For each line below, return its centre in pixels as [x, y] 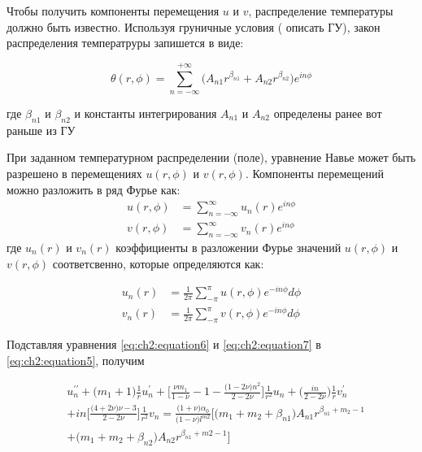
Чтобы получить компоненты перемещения [113, 11]
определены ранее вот [328, 113]
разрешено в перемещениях [74, 173]
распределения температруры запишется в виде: [125, 43]
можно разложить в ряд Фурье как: [94, 189]
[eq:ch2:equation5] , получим [76, 360]
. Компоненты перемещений [315, 173]
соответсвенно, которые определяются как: [158, 263]
